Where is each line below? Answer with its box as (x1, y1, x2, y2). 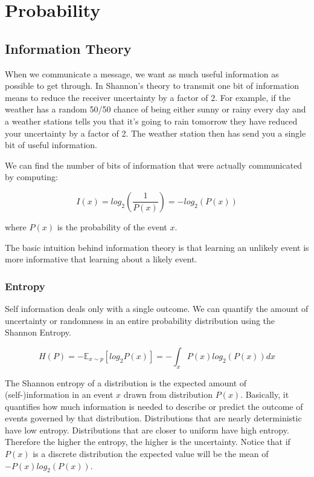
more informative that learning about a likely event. (5, 253, 197, 265)
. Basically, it (240, 388, 289, 401)
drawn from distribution (123, 388, 213, 401)
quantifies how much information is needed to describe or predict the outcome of (5, 400, 303, 412)
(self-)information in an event (5, 388, 114, 401)
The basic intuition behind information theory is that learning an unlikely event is (5, 241, 309, 253)
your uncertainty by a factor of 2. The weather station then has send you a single (5, 126, 306, 139)
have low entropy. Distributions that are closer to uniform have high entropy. (5, 423, 289, 436)
